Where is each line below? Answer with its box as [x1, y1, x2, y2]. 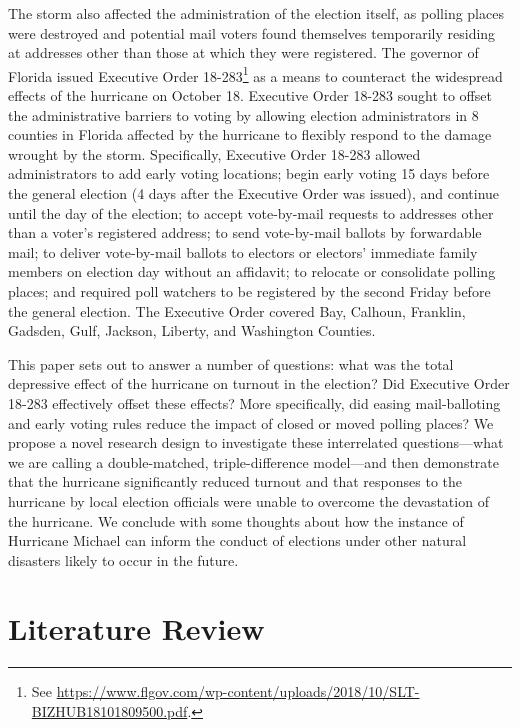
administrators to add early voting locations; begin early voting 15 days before [8, 163, 490, 184]
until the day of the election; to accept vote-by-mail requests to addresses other [8, 202, 494, 223]
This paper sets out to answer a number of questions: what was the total [8, 353, 454, 374]
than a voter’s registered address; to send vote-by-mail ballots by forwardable [8, 222, 482, 243]
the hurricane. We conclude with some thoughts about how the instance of [8, 510, 464, 531]
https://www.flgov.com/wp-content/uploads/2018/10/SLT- [56, 681, 420, 702]
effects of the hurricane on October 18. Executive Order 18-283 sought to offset [8, 85, 492, 106]
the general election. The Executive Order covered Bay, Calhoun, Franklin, [8, 300, 466, 321]
